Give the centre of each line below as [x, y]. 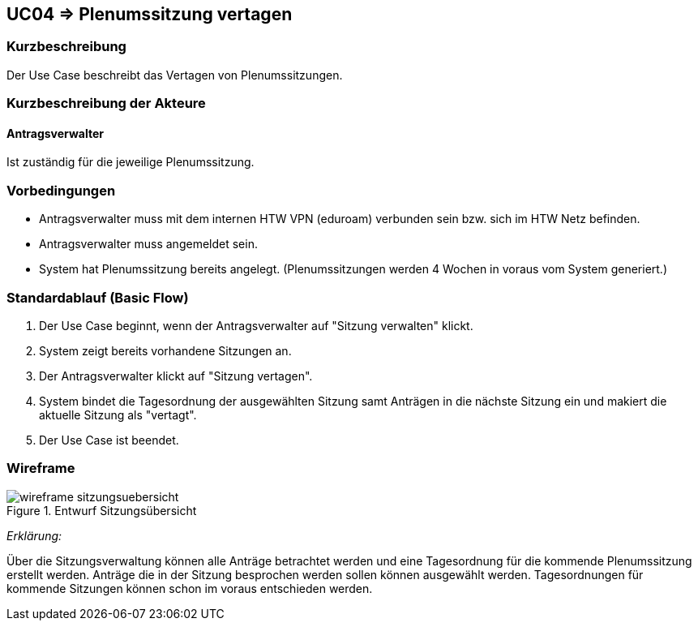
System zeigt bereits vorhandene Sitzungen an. [165, 350]
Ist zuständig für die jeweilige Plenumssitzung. [131, 162]
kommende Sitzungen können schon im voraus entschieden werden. [190, 588]
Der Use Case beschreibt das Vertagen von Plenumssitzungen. [175, 75]
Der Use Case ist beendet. [109, 440]
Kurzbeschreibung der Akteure [106, 103]
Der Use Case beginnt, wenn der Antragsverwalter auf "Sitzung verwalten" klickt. [256, 325]
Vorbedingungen [61, 190]
